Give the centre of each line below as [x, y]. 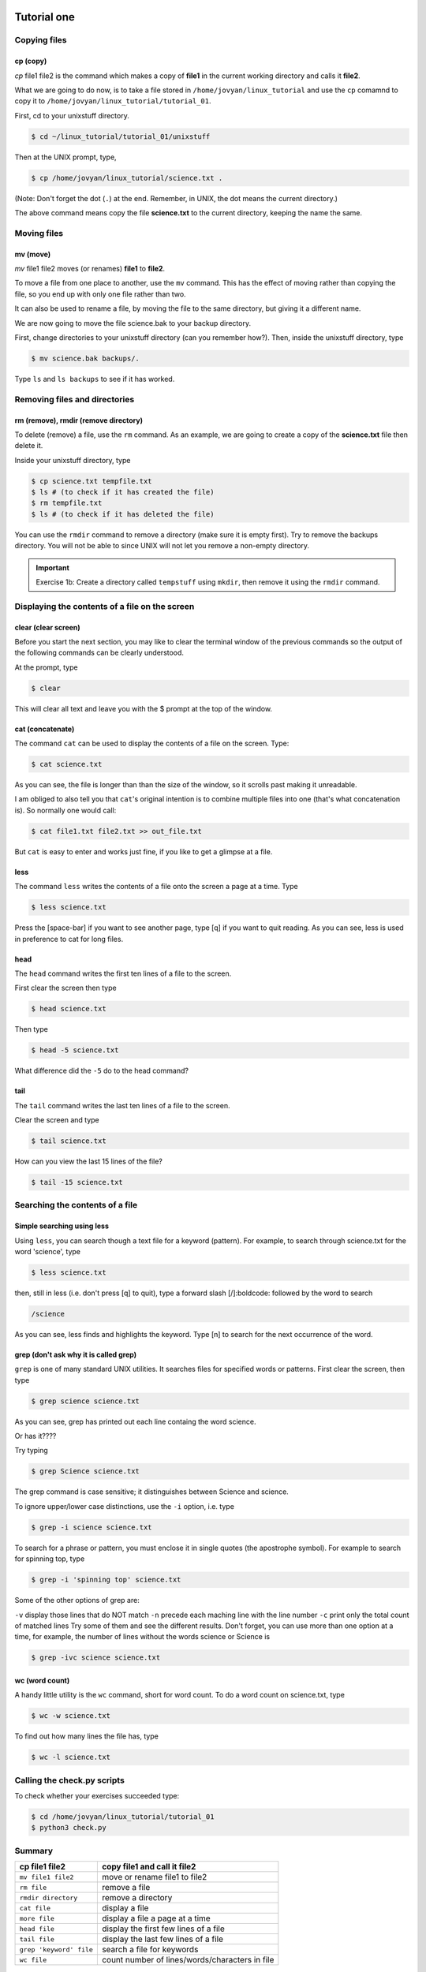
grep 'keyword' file [56, 1950]
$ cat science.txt [67, 764]
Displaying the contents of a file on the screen [105, 606]
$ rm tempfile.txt [67, 503]
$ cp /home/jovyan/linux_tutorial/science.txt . [127, 178]
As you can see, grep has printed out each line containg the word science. [135, 1421]
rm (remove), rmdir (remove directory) [79, 420]
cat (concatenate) [45, 729]
